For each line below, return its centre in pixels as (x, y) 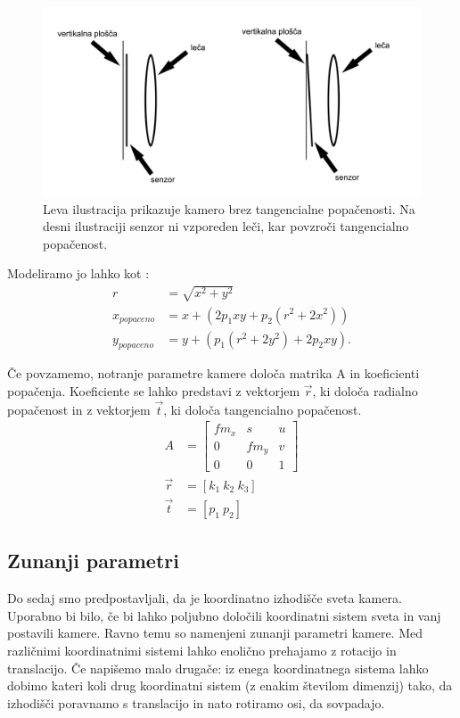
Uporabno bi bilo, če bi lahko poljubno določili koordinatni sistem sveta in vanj (224, 615)
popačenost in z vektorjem (79, 409)
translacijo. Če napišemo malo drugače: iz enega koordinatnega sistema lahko (218, 668)
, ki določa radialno (365, 391)
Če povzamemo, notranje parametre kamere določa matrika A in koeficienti (214, 373)
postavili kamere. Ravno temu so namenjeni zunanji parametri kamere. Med (215, 633)
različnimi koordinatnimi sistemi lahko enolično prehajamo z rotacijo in (202, 650)
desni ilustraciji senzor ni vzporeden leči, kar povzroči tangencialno (226, 226)
